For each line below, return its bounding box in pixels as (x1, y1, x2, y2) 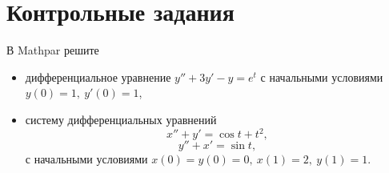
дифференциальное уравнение (25, 68, 171, 85)
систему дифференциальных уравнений (25, 111, 217, 127)
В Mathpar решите (6, 42, 99, 58)
